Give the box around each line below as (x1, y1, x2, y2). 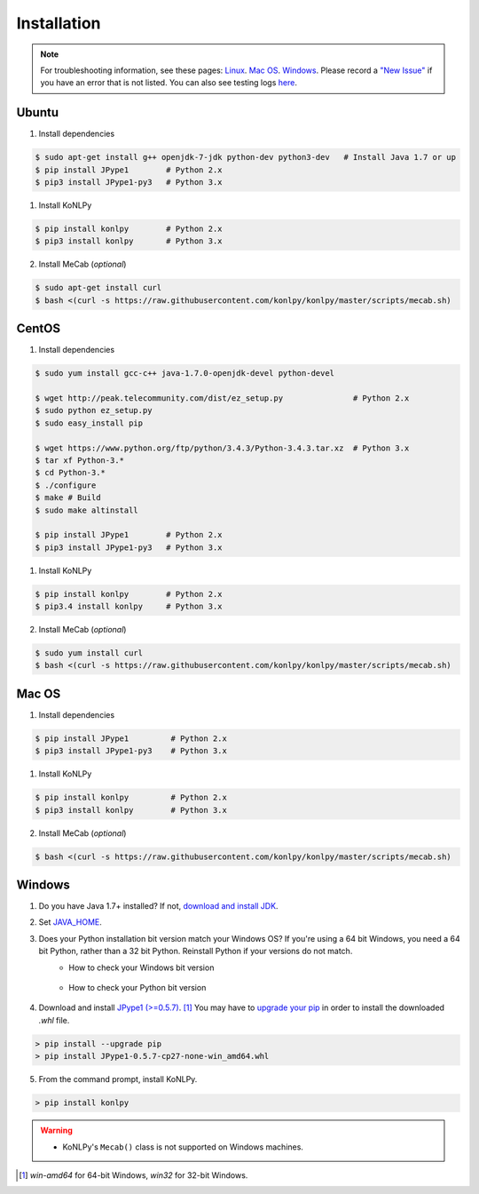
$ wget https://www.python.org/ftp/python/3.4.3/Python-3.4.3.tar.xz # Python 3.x (35, 442, 410, 453)
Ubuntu (16, 105, 59, 120)
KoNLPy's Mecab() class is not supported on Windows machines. (62, 1142, 303, 1152)
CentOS (16, 321, 61, 337)
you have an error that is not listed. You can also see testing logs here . (40, 77, 297, 88)
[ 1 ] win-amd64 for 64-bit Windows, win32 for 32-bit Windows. (19, 1169, 248, 1181)
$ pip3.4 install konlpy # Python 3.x (35, 601, 223, 612)
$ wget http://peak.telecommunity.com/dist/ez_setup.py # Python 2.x (35, 393, 410, 403)
